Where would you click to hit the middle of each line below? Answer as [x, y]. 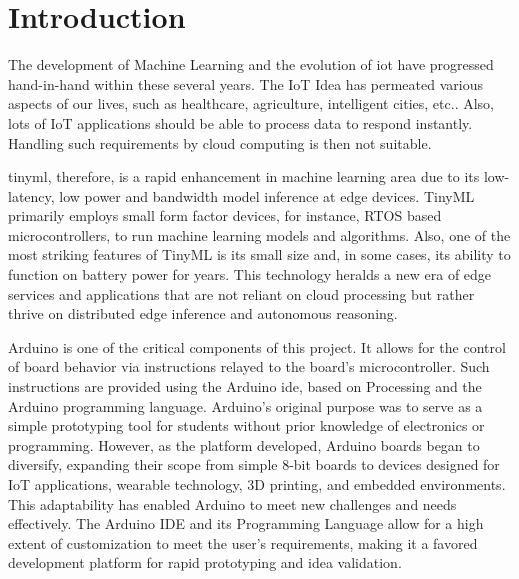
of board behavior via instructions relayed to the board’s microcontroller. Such [249, 366]
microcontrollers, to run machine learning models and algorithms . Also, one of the [259, 234]
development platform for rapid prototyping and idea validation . [205, 562]
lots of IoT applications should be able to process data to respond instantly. [240, 122]
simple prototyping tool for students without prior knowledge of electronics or [246, 425]
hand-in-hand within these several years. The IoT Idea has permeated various [245, 83]
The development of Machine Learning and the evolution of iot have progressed [251, 64]
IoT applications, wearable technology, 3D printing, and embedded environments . [257, 484]
